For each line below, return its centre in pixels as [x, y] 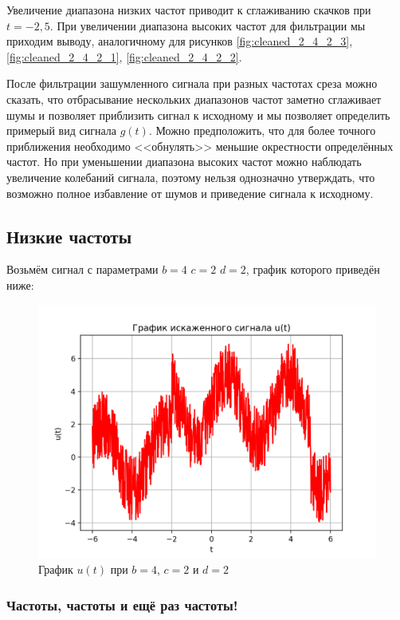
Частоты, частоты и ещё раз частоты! [122, 604]
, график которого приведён [313, 269]
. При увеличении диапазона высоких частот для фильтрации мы [208, 25]
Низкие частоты [69, 236]
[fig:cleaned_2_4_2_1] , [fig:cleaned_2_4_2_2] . [124, 56]
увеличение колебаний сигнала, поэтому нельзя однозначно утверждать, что [191, 177]
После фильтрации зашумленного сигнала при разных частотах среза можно [192, 83]
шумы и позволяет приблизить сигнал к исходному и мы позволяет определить [198, 115]
